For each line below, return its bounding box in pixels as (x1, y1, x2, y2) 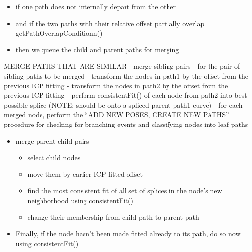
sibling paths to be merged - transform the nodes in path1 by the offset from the (4, 70, 249, 81)
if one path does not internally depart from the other (15, 1, 176, 11)
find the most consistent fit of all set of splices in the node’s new (27, 185, 222, 196)
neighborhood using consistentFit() (27, 195, 133, 205)
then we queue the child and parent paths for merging (15, 44, 179, 54)
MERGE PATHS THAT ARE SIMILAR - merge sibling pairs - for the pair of (4, 61, 240, 71)
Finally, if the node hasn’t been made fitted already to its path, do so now (15, 228, 241, 239)
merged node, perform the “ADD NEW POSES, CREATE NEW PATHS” (4, 109, 229, 120)
